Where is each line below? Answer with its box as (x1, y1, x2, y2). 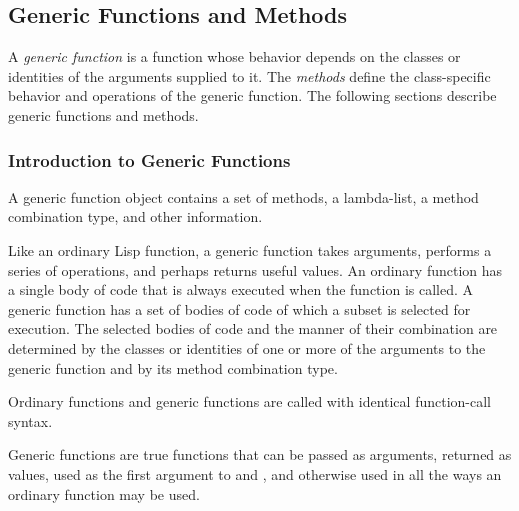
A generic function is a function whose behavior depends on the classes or (8, 46, 461, 67)
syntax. (8, 410, 53, 431)
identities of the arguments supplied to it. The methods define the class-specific (8, 65, 491, 86)
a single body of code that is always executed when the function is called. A (8, 279, 474, 300)
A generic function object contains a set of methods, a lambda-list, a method (8, 186, 479, 207)
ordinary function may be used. (8, 483, 200, 504)
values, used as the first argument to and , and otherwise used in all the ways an (8, 463, 502, 484)
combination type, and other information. (8, 206, 263, 227)
